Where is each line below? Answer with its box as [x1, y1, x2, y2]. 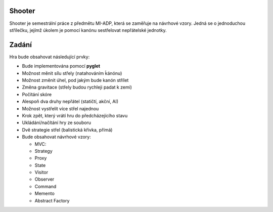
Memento [34, 190, 55, 197]
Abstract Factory [34, 197, 70, 203]
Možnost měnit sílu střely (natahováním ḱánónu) [22, 70, 122, 76]
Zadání [9, 40, 32, 49]
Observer [34, 176, 55, 182]
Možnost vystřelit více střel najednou [22, 105, 99, 111]
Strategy [34, 148, 53, 154]
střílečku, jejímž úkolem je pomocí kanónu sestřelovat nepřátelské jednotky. [9, 27, 167, 33]
